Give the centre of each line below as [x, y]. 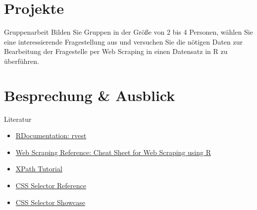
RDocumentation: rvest [51, 135]
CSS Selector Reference [51, 185]
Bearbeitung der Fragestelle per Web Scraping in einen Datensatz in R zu [116, 51]
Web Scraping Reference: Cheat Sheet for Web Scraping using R [113, 152]
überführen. [22, 61]
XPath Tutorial [39, 169]
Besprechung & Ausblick [90, 95]
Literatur [18, 119]
